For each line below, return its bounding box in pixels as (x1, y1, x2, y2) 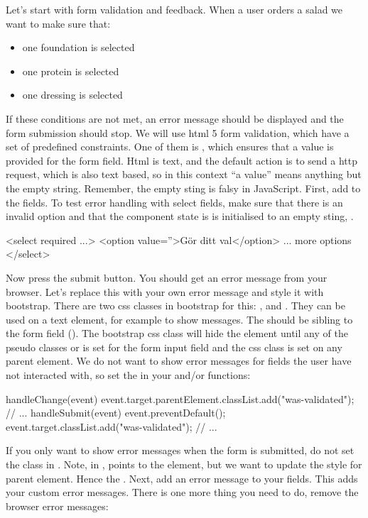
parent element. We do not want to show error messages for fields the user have (6, 353, 352, 368)
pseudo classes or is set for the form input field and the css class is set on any (6, 339, 342, 354)
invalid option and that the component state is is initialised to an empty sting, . (6, 209, 354, 224)
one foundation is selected (22, 40, 135, 55)
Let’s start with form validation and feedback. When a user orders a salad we (6, 2, 343, 16)
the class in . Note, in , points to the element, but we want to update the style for (6, 457, 362, 472)
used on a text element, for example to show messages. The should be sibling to (6, 312, 353, 326)
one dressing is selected (22, 87, 123, 102)
